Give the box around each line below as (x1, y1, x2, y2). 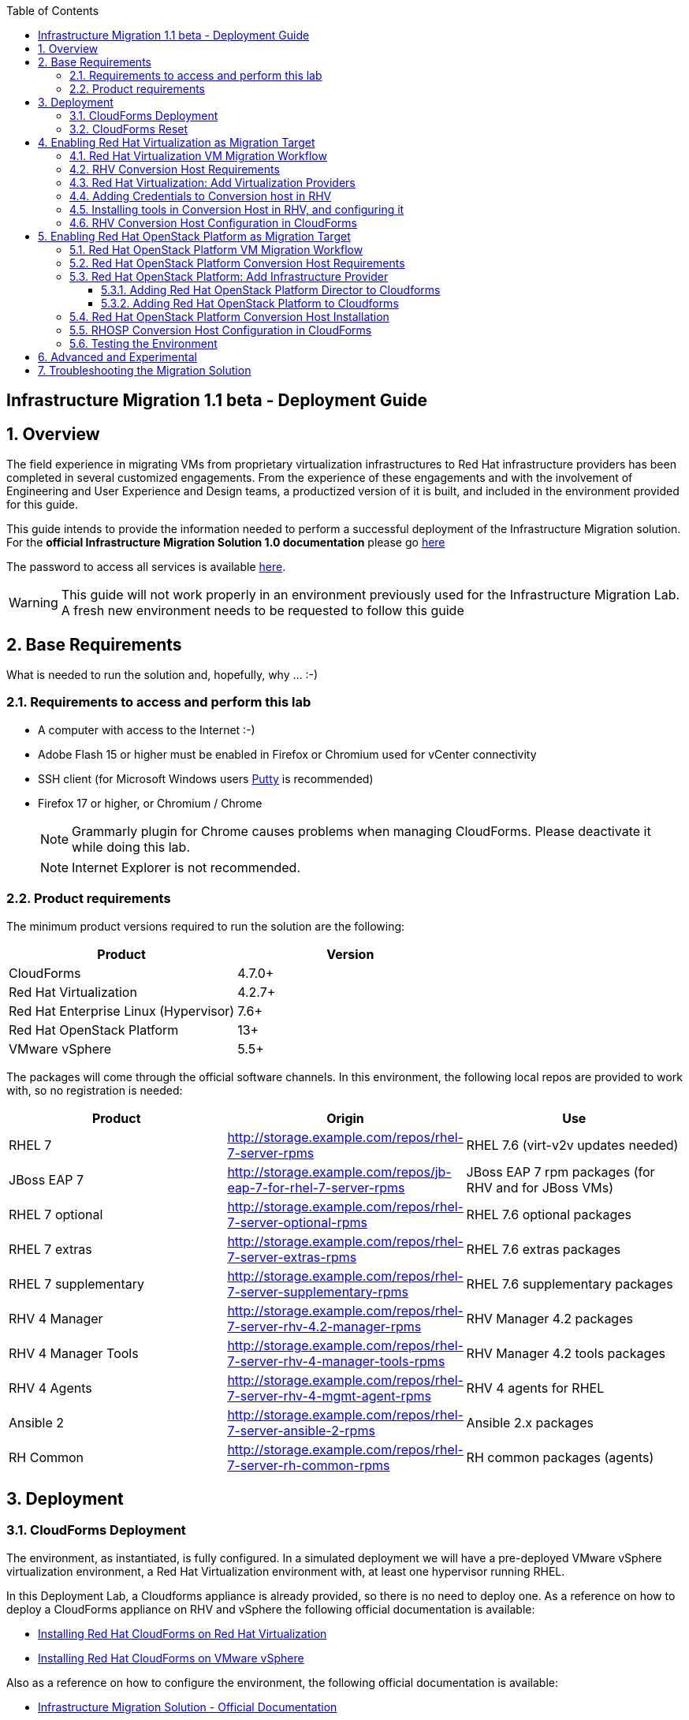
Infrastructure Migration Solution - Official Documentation (38, 1699, 337, 1714)
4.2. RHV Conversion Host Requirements (69, 162, 280, 176)
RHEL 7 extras (9, 1241, 92, 1257)
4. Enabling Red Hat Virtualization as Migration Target (38, 136, 315, 149)
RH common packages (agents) (466, 1449, 654, 1465)
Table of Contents (6, 4, 99, 17)
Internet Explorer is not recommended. (72, 859, 300, 875)
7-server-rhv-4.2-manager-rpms (227, 1318, 422, 1334)
